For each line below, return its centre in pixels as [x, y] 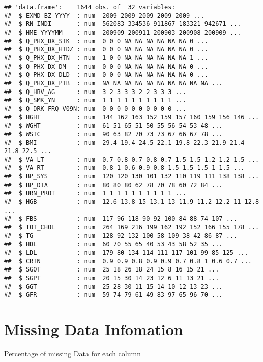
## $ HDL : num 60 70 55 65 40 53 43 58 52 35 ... [113, 244]
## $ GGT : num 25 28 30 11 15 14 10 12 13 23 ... [113, 286]
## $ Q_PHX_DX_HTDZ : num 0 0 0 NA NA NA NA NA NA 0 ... [106, 50]
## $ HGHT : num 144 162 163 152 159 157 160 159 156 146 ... [132, 117]
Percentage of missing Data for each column [72, 354]
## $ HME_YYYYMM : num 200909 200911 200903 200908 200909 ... [123, 32]
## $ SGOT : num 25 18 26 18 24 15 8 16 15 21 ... [112, 270]
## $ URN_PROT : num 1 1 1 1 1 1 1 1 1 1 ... [95, 193]
